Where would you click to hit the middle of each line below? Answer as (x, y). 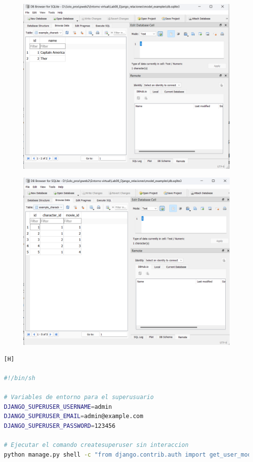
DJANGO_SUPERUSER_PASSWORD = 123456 (60, 426)
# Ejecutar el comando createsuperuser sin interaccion (96, 445)
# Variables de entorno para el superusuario (79, 397)
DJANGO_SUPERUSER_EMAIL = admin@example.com (74, 416)
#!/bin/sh (20, 378)
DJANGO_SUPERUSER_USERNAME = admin (58, 407)
